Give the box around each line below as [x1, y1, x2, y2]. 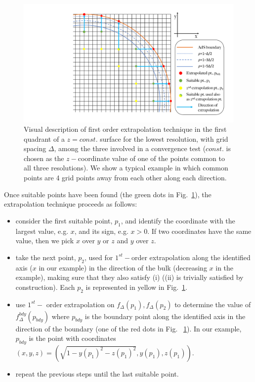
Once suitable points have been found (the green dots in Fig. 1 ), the [4, 189, 212, 199]
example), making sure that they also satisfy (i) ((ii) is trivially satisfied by [15, 272, 244, 282]
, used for [84, 252, 113, 262]
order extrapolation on [46, 299, 115, 309]
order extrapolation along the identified [131, 252, 251, 262]
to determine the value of [174, 299, 251, 309]
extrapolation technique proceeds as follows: [4, 199, 137, 209]
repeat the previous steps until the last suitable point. [15, 369, 179, 379]
